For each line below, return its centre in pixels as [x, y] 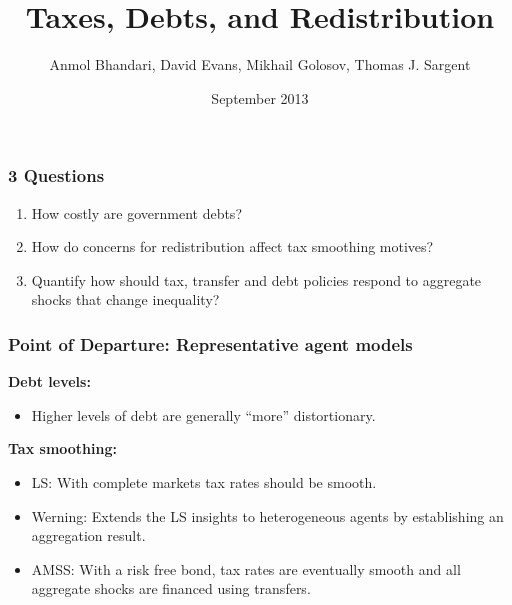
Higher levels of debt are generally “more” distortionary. [203, 414]
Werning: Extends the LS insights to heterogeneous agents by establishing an [267, 515]
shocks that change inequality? [125, 299]
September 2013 [260, 97]
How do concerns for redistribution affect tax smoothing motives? [232, 246]
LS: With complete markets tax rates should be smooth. [204, 481]
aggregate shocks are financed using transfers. [171, 588]
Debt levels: [49, 381]
